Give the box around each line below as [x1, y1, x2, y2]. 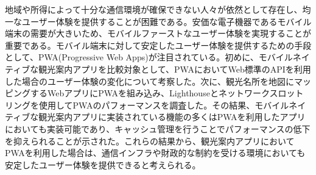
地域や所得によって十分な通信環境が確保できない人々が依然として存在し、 [5, 3, 303, 15]
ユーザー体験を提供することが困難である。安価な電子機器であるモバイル [21, 15, 312, 27]
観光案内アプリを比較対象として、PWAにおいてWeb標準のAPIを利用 [38, 62, 311, 75]
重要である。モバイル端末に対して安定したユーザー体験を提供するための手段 [5, 38, 312, 51]
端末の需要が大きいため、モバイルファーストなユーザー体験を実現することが [5, 27, 312, 40]
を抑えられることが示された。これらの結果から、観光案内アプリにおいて [5, 134, 295, 147]
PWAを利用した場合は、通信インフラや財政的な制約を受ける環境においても [5, 146, 306, 159]
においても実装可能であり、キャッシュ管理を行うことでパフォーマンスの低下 [5, 122, 311, 135]
